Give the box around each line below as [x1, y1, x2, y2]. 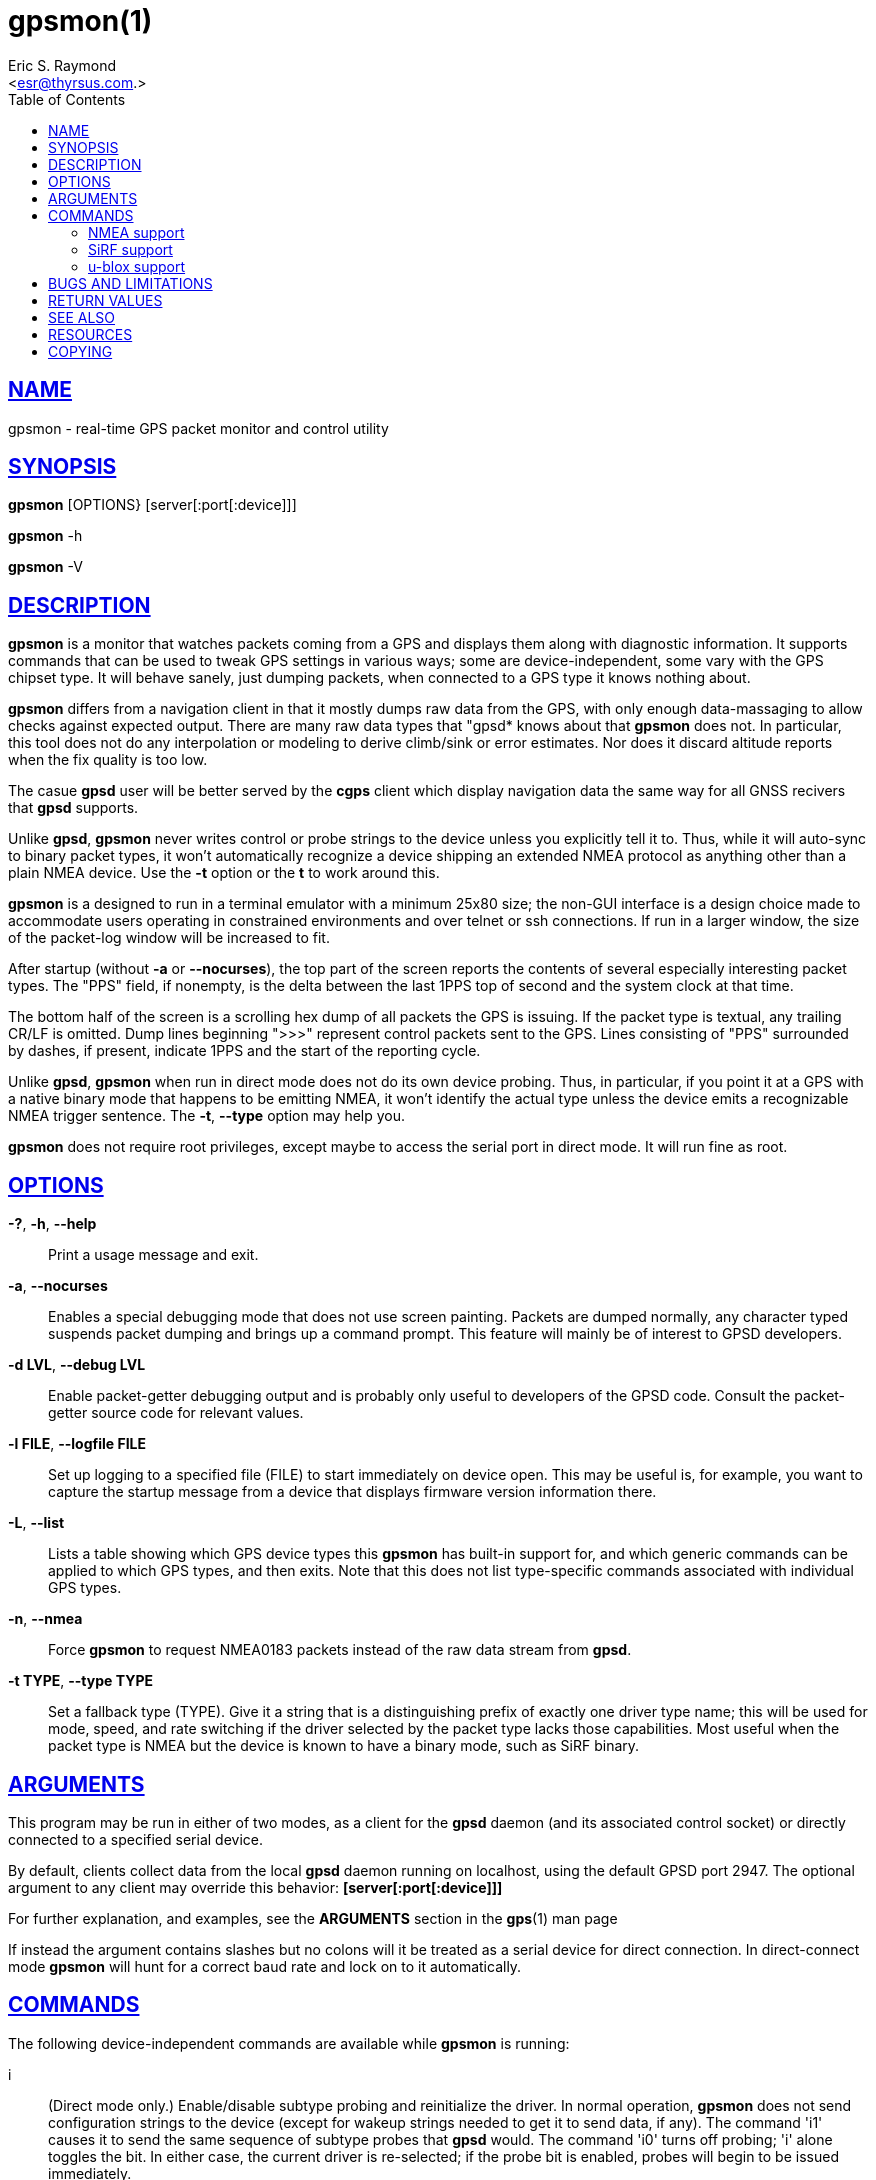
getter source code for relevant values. [48, 1404, 304, 1422]
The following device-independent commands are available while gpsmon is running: [8, 2034, 570, 2052]
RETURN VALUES [48, 291, 163, 309]
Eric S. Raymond [8, 56, 117, 74]
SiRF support [88, 240, 173, 258]
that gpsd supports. [8, 799, 139, 817]
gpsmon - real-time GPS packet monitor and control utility [8, 419, 389, 437]
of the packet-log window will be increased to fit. [8, 929, 330, 947]
